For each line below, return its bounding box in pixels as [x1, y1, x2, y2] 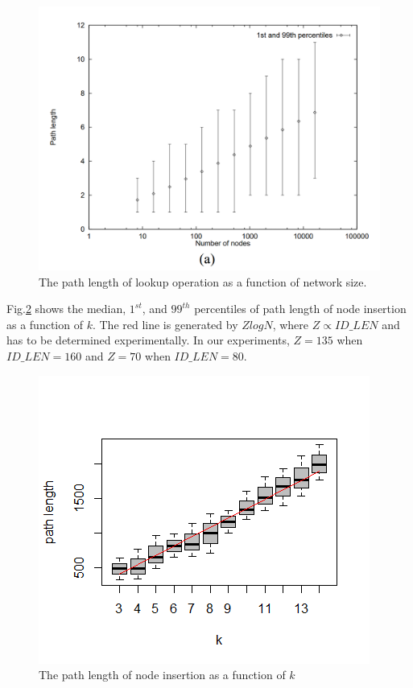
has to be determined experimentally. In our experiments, [6, 332, 290, 348]
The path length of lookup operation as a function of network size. [39, 273, 367, 290]
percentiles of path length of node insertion [194, 300, 407, 317]
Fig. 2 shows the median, [6, 300, 126, 317]
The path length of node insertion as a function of [39, 666, 286, 683]
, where [272, 315, 309, 332]
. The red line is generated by [92, 315, 238, 332]
